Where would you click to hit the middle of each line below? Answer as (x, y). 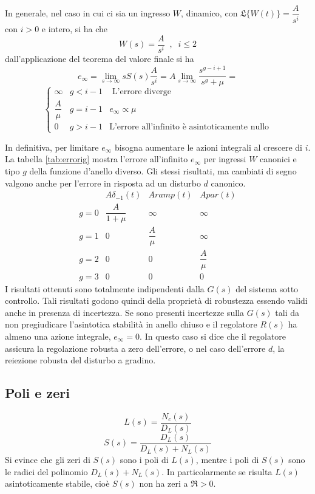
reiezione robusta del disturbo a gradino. (80, 360)
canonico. (228, 183)
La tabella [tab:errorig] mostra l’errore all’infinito (97, 159)
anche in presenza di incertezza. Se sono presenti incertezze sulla (124, 312)
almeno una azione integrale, (58, 336)
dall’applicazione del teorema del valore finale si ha (100, 59)
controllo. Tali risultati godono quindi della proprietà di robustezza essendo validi (156, 300)
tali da (287, 312)
